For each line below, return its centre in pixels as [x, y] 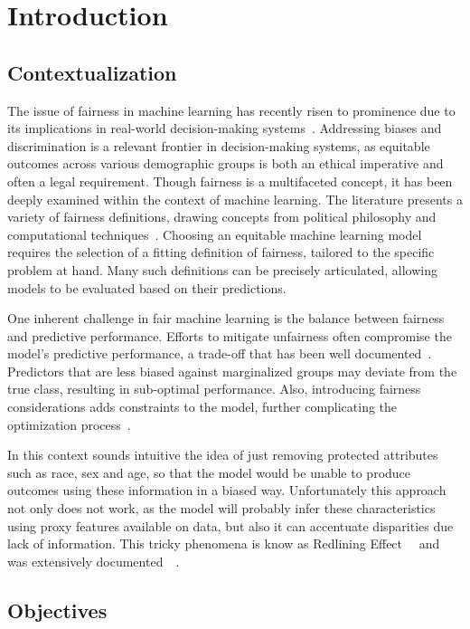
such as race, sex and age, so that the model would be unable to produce [209, 472]
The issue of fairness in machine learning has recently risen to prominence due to [231, 110]
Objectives [57, 610]
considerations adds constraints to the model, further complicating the [202, 407]
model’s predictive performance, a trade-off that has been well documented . [220, 353]
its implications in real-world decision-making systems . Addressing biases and [225, 128]
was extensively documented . [94, 561]
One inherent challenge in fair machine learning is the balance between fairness [226, 318]
